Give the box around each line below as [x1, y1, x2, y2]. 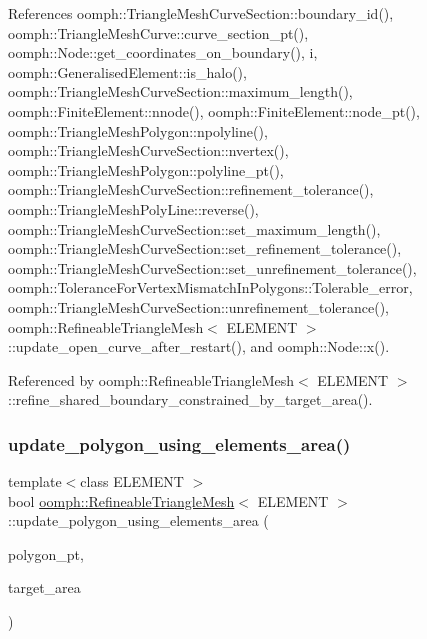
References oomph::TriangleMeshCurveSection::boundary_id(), [8, 3, 394, 23]
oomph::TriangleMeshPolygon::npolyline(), [8, 120, 268, 141]
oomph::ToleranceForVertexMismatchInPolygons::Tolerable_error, [8, 277, 413, 298]
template [8, 471, 62, 492]
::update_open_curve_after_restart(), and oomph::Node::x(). [8, 336, 390, 357]
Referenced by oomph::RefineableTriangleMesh [8, 369, 295, 390]
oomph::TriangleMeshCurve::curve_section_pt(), [8, 22, 309, 43]
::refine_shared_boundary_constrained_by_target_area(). [8, 389, 373, 410]
